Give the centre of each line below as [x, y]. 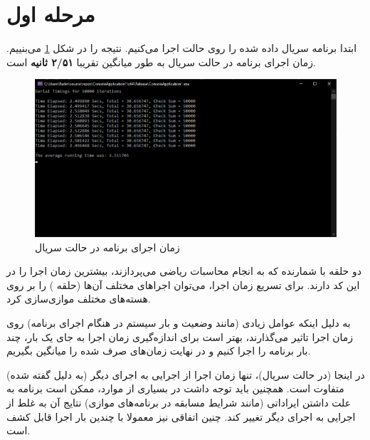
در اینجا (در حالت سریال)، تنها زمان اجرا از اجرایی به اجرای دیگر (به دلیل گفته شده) [186, 374]
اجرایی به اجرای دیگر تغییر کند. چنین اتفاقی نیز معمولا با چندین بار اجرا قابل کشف [181, 416]
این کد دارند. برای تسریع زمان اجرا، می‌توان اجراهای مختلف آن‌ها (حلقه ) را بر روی [183, 284]
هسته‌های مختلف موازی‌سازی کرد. [79, 299]
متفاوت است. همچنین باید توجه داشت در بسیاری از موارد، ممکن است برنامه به [175, 388]
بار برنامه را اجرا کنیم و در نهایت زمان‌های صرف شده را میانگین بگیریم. [159, 351]
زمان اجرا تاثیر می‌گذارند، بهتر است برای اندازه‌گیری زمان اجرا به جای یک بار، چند [180, 336]
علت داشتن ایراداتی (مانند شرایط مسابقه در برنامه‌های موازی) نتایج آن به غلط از [179, 402]
